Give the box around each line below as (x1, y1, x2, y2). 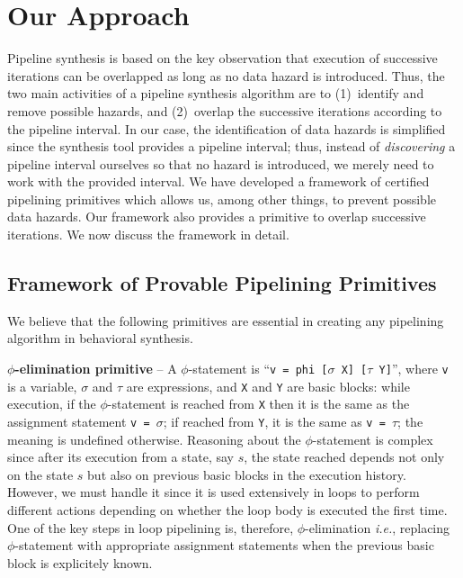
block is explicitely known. (7, 553, 153, 572)
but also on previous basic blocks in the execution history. (87, 465, 406, 483)
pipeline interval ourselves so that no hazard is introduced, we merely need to (7, 154, 434, 173)
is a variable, (7, 376, 77, 395)
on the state (7, 465, 74, 483)
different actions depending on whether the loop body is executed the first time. (7, 501, 448, 519)
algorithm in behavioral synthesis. (7, 329, 193, 348)
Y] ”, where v (378, 359, 449, 378)
